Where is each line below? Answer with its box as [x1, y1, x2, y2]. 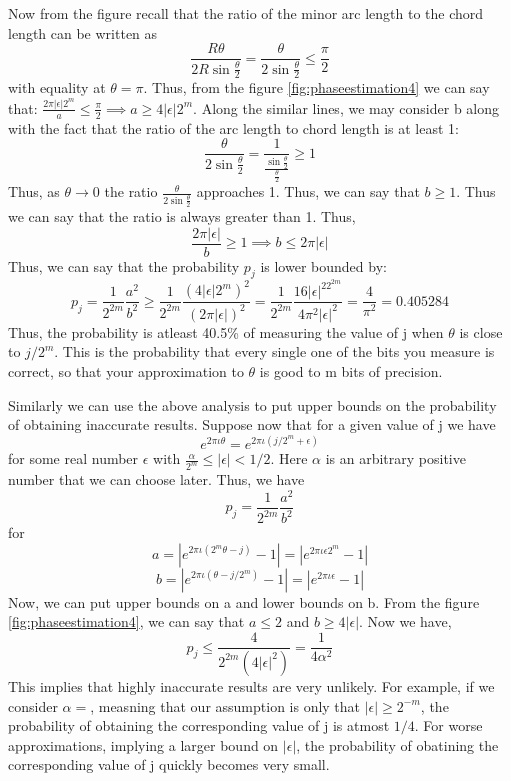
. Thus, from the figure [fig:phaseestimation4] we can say [143, 77, 490, 98]
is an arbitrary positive [325, 448, 466, 469]
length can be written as [8, 22, 158, 43]
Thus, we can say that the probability [8, 255, 240, 276]
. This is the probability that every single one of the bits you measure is [54, 341, 495, 362]
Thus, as [8, 181, 60, 202]
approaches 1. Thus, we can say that [196, 181, 420, 202]
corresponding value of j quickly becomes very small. [8, 754, 330, 775]
